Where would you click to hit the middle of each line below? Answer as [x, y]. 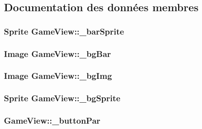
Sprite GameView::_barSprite [64, 31]
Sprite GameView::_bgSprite [62, 98]
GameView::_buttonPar [52, 120]
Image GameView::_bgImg [58, 76]
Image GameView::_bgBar [58, 53]
